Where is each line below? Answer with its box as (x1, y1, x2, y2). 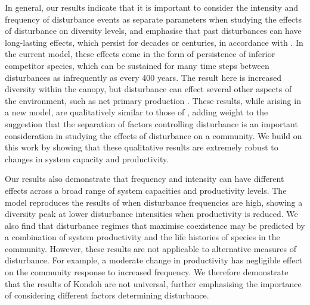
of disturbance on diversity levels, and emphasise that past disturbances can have (5, 24, 302, 37)
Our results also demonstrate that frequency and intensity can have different (5, 172, 284, 185)
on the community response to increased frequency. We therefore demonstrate (5, 266, 289, 278)
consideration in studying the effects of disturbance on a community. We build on (5, 129, 302, 142)
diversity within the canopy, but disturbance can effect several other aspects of (5, 83, 292, 95)
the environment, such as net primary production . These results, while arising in (5, 94, 301, 106)
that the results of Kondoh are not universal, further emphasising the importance (5, 277, 302, 290)
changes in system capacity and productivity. (5, 152, 169, 165)
